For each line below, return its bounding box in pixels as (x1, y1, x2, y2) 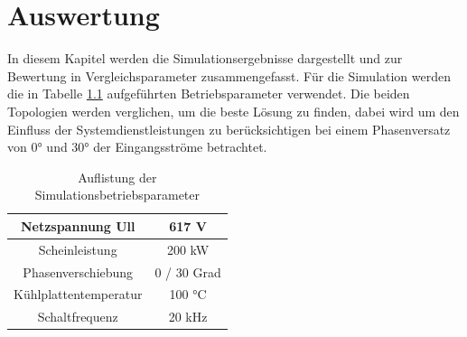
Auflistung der (78, 167, 157, 186)
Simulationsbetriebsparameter (34, 185, 200, 204)
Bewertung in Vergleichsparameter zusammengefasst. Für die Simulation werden (7, 66, 452, 85)
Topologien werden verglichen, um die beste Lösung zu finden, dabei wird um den (7, 101, 460, 120)
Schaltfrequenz (37, 307, 118, 326)
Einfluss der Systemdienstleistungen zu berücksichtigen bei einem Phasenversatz (7, 119, 451, 138)
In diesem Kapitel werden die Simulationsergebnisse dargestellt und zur (7, 49, 403, 68)
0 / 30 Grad (154, 262, 221, 281)
